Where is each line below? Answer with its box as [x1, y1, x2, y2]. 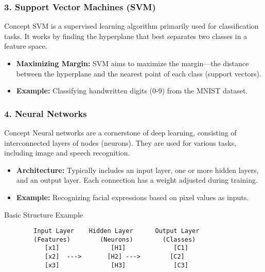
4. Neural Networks [4, 107, 87, 120]
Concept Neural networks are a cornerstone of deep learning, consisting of [4, 127, 237, 138]
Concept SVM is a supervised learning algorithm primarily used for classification [4, 21, 259, 31]
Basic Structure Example [4, 209, 83, 220]
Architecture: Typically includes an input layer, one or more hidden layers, [16, 164, 259, 175]
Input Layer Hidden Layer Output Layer [33, 227, 200, 235]
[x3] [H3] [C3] [44, 261, 188, 269]
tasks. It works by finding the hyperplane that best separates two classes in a [4, 30, 248, 41]
